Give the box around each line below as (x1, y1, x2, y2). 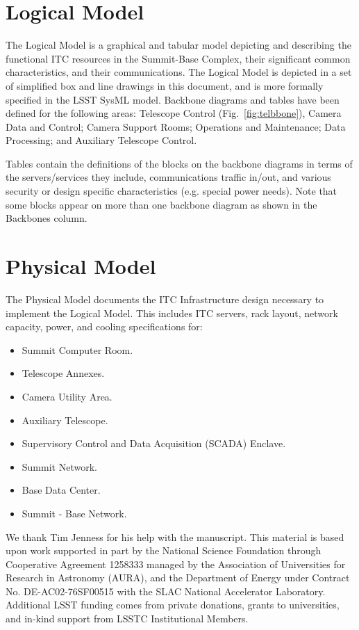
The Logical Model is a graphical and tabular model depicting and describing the (6, 38, 351, 52)
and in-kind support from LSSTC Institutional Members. (6, 611, 249, 626)
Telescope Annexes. (22, 366, 105, 380)
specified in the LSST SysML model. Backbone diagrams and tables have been (6, 92, 340, 106)
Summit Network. (22, 459, 97, 474)
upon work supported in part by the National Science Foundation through (6, 543, 322, 558)
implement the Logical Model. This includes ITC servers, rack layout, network (6, 305, 338, 320)
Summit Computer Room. (22, 342, 133, 357)
